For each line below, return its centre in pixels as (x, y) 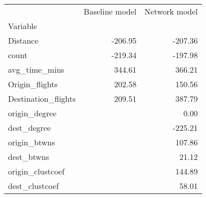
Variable (23, 26)
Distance (23, 40)
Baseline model (110, 11)
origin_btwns (32, 142)
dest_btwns (29, 157)
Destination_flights (42, 98)
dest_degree (30, 128)
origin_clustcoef (36, 171)
